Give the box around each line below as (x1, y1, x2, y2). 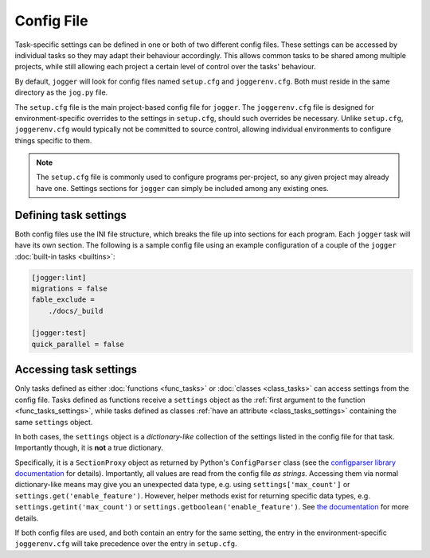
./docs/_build (48, 306, 104, 315)
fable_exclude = (31, 295, 96, 304)
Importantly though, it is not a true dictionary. (14, 443, 163, 453)
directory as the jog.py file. (14, 88, 108, 97)
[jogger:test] (31, 329, 87, 338)
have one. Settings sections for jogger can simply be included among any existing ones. (36, 183, 330, 193)
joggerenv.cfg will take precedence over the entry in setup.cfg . (14, 539, 237, 548)
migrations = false (31, 283, 107, 293)
